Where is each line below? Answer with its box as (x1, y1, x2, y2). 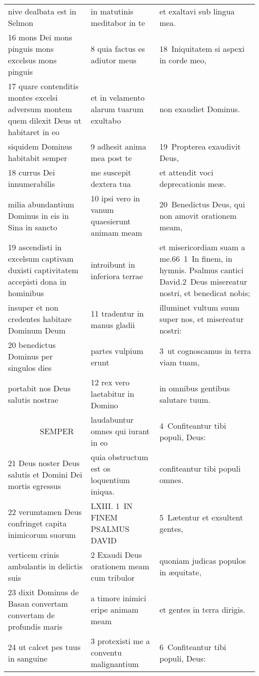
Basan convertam (8, 598, 68, 609)
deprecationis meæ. (159, 178, 226, 189)
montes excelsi (8, 92, 58, 103)
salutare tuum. (159, 393, 211, 405)
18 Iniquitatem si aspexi (159, 43, 245, 54)
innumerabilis (8, 178, 55, 189)
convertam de (8, 609, 55, 621)
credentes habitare (8, 313, 72, 325)
